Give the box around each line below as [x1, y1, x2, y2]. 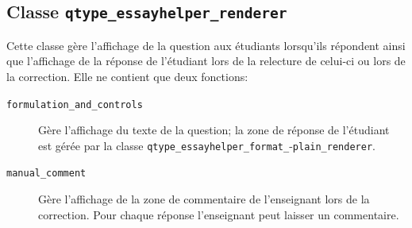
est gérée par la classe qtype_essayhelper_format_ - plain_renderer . [38, 137, 375, 153]
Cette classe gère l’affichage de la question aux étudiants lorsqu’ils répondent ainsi [6, 37, 406, 53]
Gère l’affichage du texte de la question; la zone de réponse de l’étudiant [38, 122, 390, 138]
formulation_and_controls [6, 99, 143, 110]
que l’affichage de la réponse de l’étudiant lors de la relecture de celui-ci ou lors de [6, 52, 406, 69]
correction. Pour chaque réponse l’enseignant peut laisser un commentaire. [38, 206, 399, 222]
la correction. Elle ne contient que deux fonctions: [6, 68, 248, 84]
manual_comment [6, 168, 87, 180]
